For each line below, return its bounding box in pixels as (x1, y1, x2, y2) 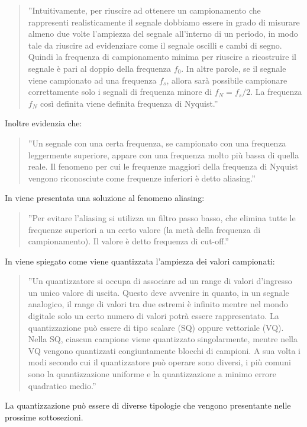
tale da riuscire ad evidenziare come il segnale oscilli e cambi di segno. (28, 39, 282, 51)
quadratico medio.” (28, 379, 96, 391)
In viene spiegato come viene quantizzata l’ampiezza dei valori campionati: (5, 254, 275, 267)
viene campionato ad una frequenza (28, 74, 157, 86)
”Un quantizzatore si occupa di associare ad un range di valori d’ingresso (28, 275, 292, 287)
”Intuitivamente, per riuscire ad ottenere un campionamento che (28, 4, 261, 16)
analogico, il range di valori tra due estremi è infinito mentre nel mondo (28, 298, 288, 310)
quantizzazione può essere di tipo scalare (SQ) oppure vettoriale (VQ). (28, 321, 284, 333)
